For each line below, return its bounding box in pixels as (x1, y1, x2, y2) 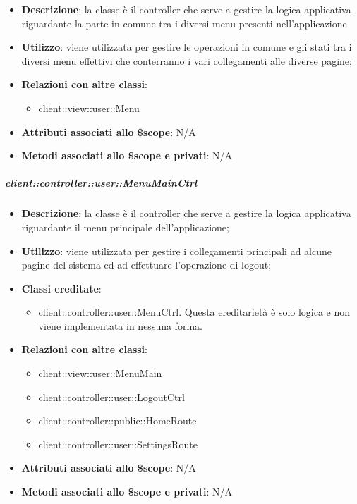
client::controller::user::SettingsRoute (38, 436, 198, 451)
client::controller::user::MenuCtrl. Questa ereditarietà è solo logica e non (38, 305, 351, 319)
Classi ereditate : (21, 281, 102, 295)
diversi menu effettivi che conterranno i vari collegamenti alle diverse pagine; (21, 53, 352, 68)
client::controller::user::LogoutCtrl (38, 389, 185, 404)
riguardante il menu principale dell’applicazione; (21, 219, 229, 234)
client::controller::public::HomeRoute (38, 413, 197, 428)
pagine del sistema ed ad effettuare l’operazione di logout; (21, 257, 272, 272)
